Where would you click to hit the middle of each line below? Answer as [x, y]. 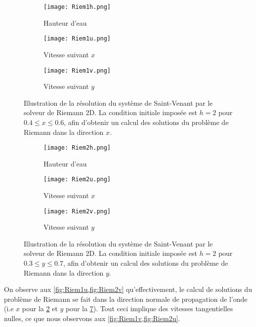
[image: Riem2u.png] [77, 180]
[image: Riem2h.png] [77, 148]
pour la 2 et [40, 308]
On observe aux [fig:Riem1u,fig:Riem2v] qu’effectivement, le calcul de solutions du [128, 289]
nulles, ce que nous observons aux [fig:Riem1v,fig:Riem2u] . [92, 318]
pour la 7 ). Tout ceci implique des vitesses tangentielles [149, 308]
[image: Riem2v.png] [77, 211]
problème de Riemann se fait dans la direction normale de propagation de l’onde [126, 299]
